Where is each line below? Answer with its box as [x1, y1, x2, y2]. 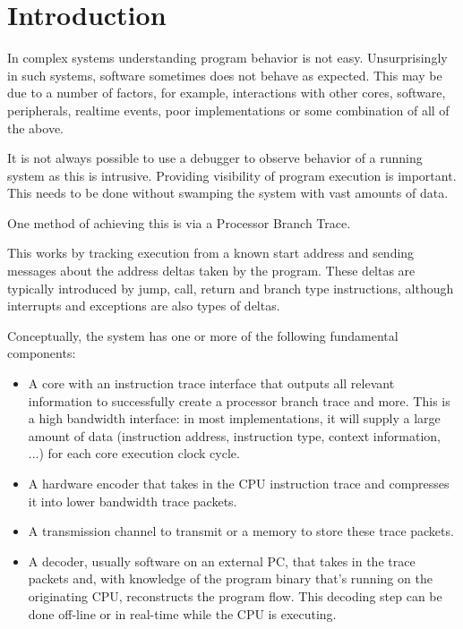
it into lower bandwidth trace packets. [28, 491, 237, 510]
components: [7, 344, 76, 362]
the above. [7, 118, 64, 137]
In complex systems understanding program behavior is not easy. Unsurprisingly [7, 48, 448, 67]
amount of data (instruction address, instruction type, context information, [28, 426, 441, 445]
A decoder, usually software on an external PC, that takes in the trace [28, 551, 416, 570]
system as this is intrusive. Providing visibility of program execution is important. [7, 166, 457, 184]
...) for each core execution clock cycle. [28, 444, 240, 463]
